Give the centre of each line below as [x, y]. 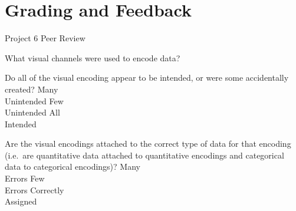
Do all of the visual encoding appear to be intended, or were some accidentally [147, 78]
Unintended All [32, 112]
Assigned [21, 201]
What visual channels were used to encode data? [93, 57]
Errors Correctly [34, 189]
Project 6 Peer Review [45, 38]
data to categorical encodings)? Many [73, 167]
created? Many [32, 89]
